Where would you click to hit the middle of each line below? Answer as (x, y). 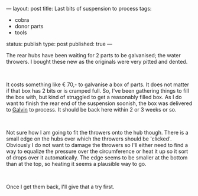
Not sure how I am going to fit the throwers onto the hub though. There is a (97, 133)
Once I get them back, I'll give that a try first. (60, 187)
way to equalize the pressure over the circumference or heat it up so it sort (97, 151)
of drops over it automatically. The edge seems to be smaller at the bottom (97, 158)
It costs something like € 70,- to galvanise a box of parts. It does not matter (98, 84)
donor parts (29, 26)
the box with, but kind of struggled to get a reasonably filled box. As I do (94, 97)
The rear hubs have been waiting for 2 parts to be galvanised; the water (94, 55)
